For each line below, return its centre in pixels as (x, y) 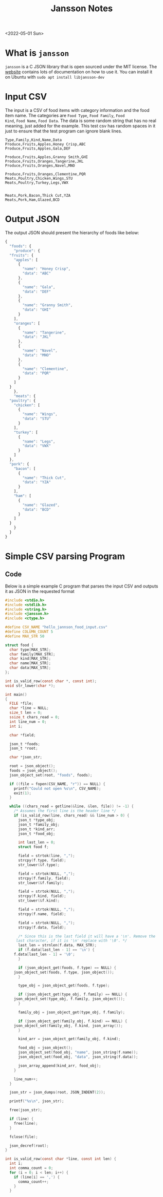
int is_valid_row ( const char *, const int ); (51, 681)
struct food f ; (33, 847)
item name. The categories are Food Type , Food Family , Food (65, 116)
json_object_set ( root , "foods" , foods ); (51, 775)
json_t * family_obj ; (39, 824)
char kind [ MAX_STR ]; (30, 659)
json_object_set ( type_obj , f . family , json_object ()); (69, 999)
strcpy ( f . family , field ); (44, 878)
